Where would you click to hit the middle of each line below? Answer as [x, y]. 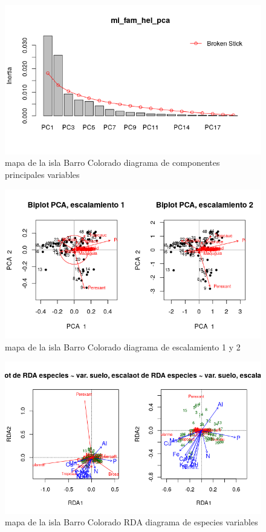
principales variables [42, 174]
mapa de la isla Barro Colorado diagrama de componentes [112, 163]
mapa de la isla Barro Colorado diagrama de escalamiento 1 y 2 [123, 346]
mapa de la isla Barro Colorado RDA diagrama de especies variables [131, 522]
